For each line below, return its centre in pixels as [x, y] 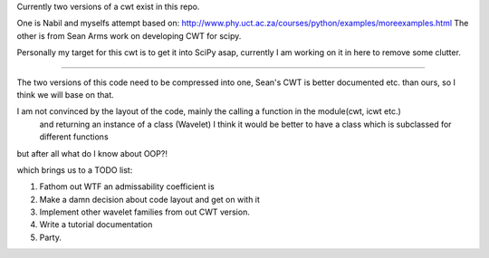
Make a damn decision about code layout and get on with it [149, 199]
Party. [51, 237]
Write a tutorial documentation [96, 225]
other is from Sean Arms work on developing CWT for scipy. [129, 35]
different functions [74, 137]
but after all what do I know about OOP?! [92, 153]
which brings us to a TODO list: [75, 170]
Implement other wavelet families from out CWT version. [145, 212]
